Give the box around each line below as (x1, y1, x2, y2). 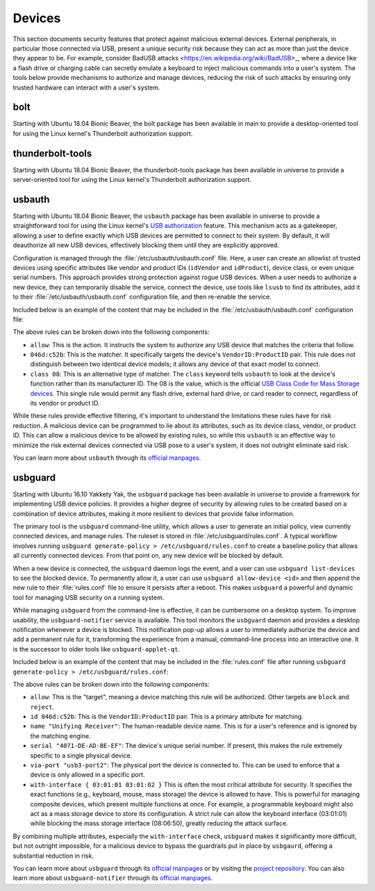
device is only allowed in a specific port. (30, 771, 145, 779)
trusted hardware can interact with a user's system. (12, 83, 160, 92)
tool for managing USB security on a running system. (12, 593, 165, 601)
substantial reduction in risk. (12, 851, 94, 860)
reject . (30, 702, 55, 711)
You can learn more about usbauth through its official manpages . (12, 453, 201, 462)
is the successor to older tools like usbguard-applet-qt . (12, 644, 181, 653)
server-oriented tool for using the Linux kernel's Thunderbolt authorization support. (12, 176, 252, 184)
